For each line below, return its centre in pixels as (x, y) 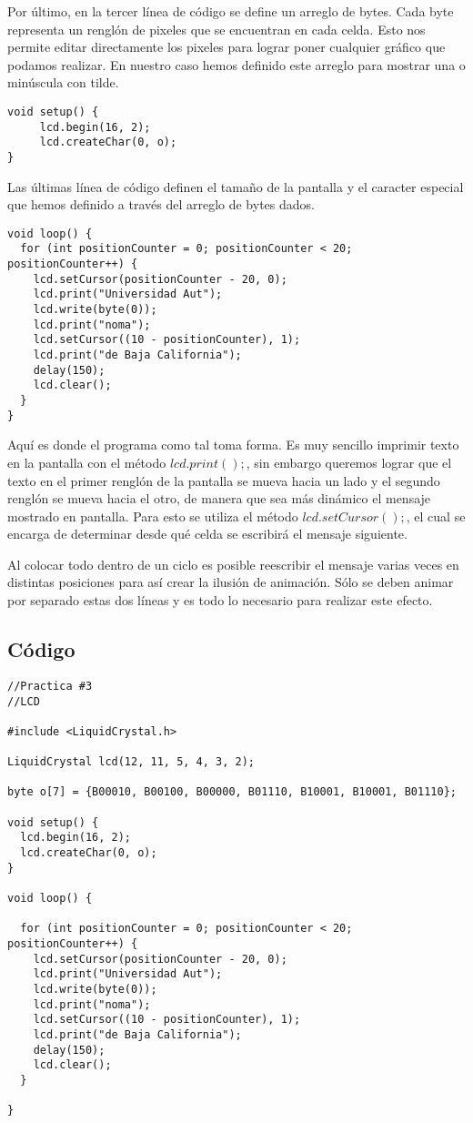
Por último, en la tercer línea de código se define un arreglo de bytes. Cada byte (231, 11)
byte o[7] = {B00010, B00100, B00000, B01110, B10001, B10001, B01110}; (232, 792)
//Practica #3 (50, 686)
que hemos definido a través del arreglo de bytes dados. (161, 204)
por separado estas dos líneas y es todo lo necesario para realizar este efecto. (220, 600)
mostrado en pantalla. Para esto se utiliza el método (153, 516)
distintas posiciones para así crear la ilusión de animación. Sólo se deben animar (231, 582)
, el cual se (436, 516)
